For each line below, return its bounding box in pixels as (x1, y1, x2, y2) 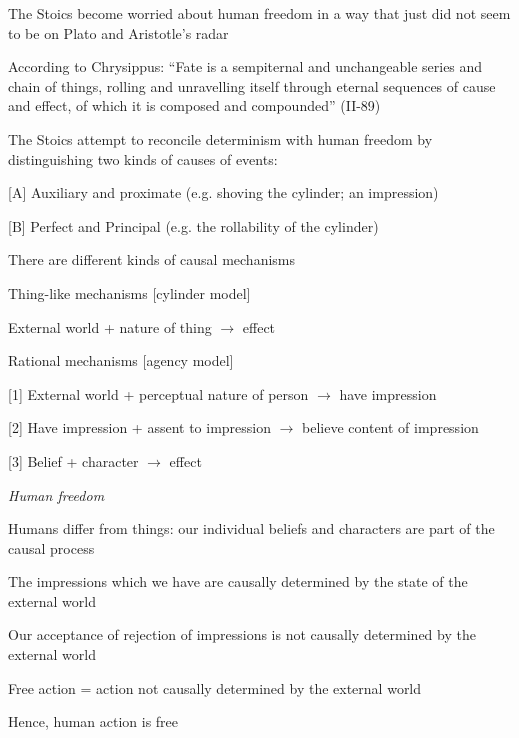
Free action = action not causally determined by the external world (8, 677, 422, 698)
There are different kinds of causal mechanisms (8, 249, 295, 270)
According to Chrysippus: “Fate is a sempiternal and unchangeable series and (8, 56, 483, 77)
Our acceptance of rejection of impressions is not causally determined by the (8, 624, 476, 645)
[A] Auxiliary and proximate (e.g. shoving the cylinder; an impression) (8, 182, 439, 203)
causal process (8, 537, 95, 558)
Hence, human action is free (8, 711, 179, 732)
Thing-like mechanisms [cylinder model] (8, 282, 251, 303)
